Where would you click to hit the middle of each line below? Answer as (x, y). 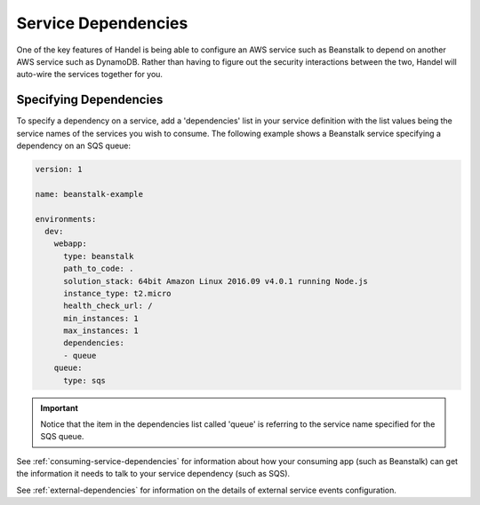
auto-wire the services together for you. (90, 75)
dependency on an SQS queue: (74, 146)
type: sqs (85, 380)
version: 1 (59, 169)
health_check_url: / (108, 306)
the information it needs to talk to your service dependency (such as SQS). (153, 474)
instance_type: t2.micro (118, 293)
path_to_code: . (99, 269)
